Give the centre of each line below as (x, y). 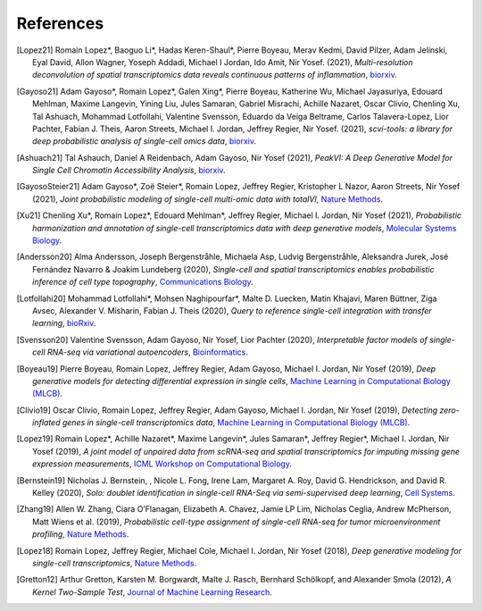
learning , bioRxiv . (64, 323)
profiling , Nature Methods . (81, 534)
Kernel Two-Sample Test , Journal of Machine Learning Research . (152, 592)
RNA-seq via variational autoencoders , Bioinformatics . (148, 352)
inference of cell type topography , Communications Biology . (143, 282)
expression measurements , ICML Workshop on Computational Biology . (162, 464)
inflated (46, 423)
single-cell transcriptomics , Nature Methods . (114, 563)
